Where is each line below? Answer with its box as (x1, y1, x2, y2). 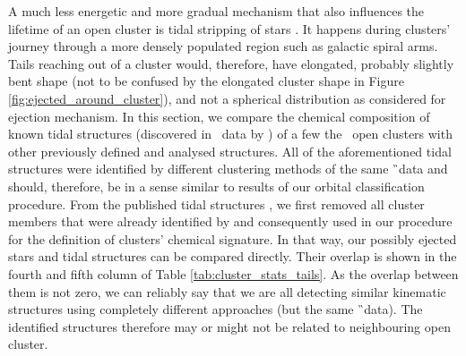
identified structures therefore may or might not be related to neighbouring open (8, 317, 451, 335)
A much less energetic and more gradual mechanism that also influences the (8, 2, 425, 20)
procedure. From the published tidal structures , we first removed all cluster (8, 194, 425, 213)
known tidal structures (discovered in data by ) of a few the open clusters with (8, 124, 453, 143)
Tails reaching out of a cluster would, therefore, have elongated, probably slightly (8, 54, 454, 72)
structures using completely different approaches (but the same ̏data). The (8, 300, 423, 318)
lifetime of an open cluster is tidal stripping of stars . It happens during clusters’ (8, 19, 451, 38)
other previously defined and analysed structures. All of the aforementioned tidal (8, 141, 452, 160)
